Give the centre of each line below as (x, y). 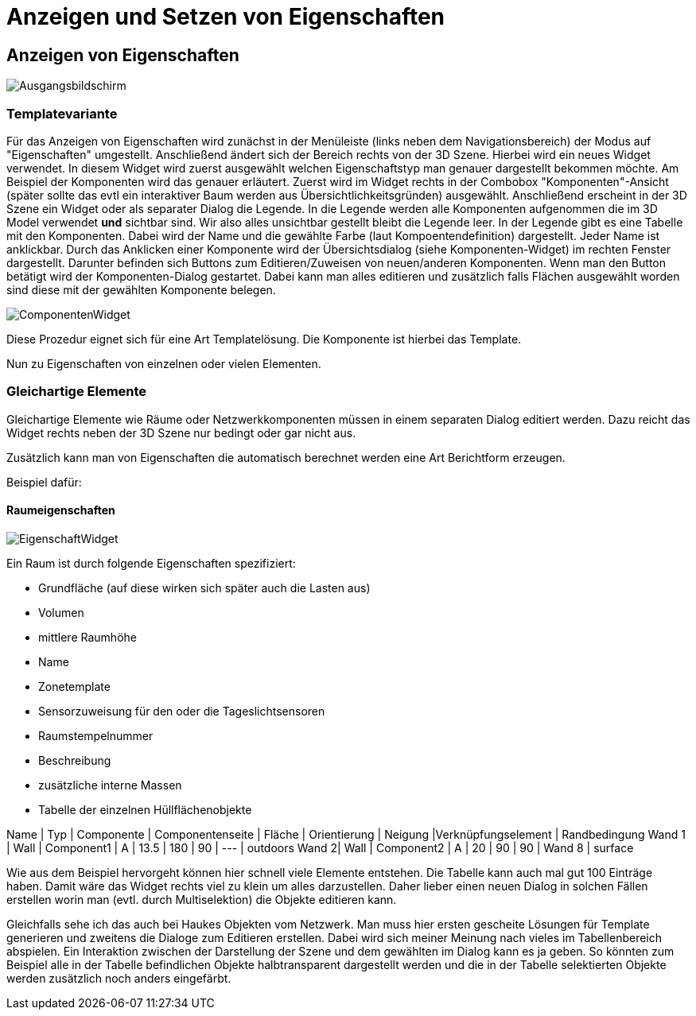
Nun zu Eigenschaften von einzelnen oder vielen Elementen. (164, 363)
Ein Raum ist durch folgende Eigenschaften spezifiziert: (151, 563)
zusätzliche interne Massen (110, 785)
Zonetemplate (74, 686)
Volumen (61, 612)
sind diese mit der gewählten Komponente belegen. (141, 289)
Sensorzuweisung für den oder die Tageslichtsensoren (182, 711)
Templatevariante (62, 113)
